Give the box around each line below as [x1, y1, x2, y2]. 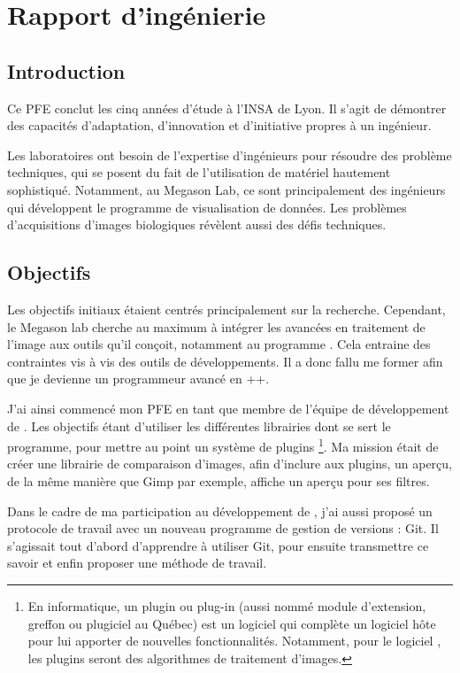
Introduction [7, 57, 126, 84]
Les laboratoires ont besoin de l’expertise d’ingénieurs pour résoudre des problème [7, 145, 452, 164]
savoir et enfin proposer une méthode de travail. [7, 553, 267, 572]
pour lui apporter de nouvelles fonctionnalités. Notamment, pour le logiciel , [27, 631, 441, 650]
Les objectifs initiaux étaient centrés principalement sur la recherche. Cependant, [7, 299, 446, 318]
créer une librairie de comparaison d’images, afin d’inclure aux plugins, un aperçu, [7, 454, 453, 473]
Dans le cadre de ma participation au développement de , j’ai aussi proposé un [7, 501, 433, 520]
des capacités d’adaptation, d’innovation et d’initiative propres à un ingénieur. [7, 116, 432, 135]
